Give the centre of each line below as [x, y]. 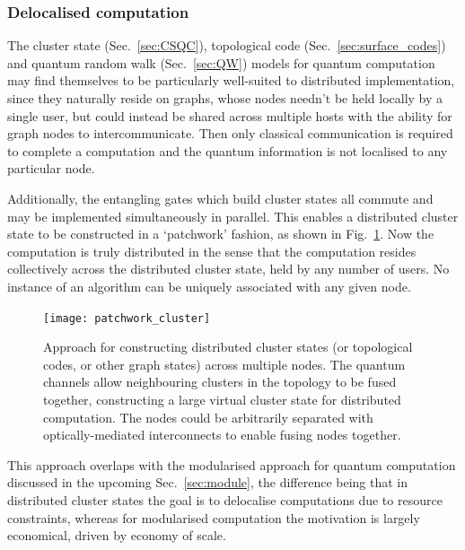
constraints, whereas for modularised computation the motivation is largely [214, 517]
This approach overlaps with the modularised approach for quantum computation [232, 464]
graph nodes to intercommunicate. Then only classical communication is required [230, 133]
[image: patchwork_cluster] [127, 318]
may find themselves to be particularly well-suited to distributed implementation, [231, 80]
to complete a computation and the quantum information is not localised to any [228, 150]
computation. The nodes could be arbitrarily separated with [208, 417]
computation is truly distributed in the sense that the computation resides [212, 251]
